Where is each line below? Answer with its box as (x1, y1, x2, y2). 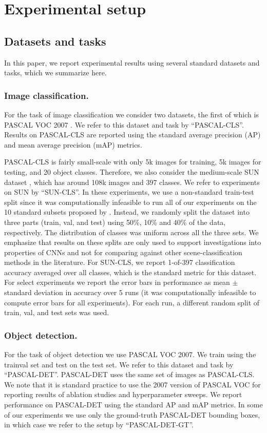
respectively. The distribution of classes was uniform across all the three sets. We (4, 226, 259, 237)
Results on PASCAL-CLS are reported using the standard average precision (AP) (4, 129, 261, 140)
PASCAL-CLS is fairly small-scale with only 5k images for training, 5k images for (4, 156, 261, 167)
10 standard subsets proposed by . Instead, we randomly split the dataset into (4, 207, 250, 217)
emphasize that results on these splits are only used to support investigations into (4, 237, 261, 248)
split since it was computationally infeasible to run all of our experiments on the (4, 196, 257, 207)
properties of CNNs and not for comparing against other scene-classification (4, 246, 242, 257)
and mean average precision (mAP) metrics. (4, 139, 142, 150)
